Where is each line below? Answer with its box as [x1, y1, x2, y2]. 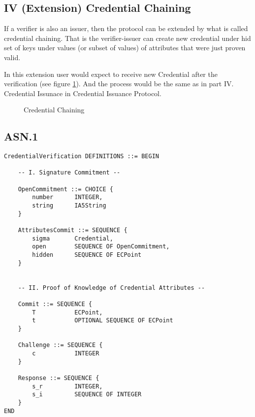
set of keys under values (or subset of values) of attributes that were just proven [4, 42, 246, 53]
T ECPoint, [32, 309, 103, 316]
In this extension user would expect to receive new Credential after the [4, 69, 218, 79]
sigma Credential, [32, 235, 113, 242]
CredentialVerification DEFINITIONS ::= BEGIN [4, 153, 159, 160]
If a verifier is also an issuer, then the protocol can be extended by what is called [4, 23, 248, 34]
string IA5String [32, 202, 106, 209]
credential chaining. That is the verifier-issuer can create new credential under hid [4, 33, 251, 43]
